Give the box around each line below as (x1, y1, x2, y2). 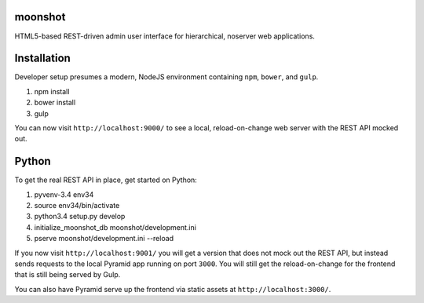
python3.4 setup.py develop (34, 212, 126, 221)
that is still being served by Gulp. (14, 270, 121, 279)
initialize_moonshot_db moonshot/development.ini (34, 222, 196, 232)
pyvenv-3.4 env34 (34, 189, 94, 199)
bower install (34, 98, 76, 108)
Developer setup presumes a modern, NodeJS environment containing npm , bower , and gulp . (14, 72, 319, 82)
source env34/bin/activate (34, 201, 120, 210)
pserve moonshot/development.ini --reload (34, 234, 174, 243)
